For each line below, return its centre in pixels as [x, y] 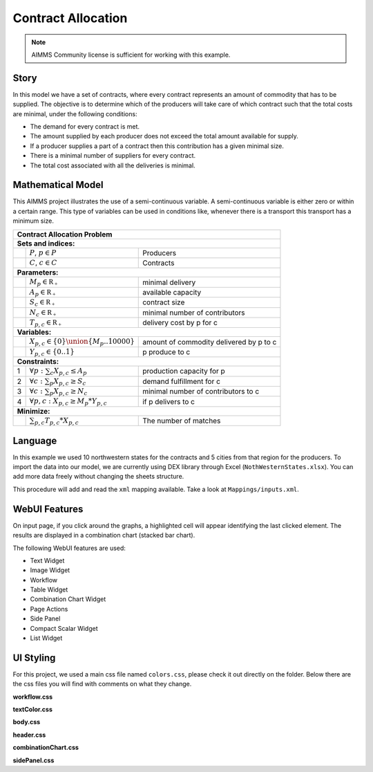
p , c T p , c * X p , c [57, 421]
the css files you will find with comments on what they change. [102, 684]
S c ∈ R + [42, 303]
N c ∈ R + [43, 313]
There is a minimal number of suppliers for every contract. [113, 156]
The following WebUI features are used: [69, 548]
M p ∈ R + [44, 283]
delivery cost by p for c [180, 323]
